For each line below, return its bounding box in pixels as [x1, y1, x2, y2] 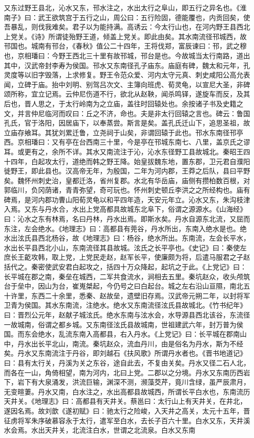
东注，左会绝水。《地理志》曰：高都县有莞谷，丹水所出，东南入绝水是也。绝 [4, 223, 247, 233]
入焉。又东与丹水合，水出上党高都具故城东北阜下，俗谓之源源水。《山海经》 [4, 204, 247, 214]
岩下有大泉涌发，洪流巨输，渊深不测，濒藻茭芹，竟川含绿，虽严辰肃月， [17, 377, 250, 387]
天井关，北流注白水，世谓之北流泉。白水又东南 [44, 425, 195, 435]
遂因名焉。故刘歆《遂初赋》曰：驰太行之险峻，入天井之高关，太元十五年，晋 [4, 405, 250, 415]
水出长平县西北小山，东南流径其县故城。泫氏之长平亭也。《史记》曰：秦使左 [4, 242, 247, 252]
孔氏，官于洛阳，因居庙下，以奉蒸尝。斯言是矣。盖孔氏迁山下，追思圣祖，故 [4, 118, 250, 128]
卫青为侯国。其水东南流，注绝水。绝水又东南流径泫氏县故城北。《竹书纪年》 [4, 300, 247, 310]
